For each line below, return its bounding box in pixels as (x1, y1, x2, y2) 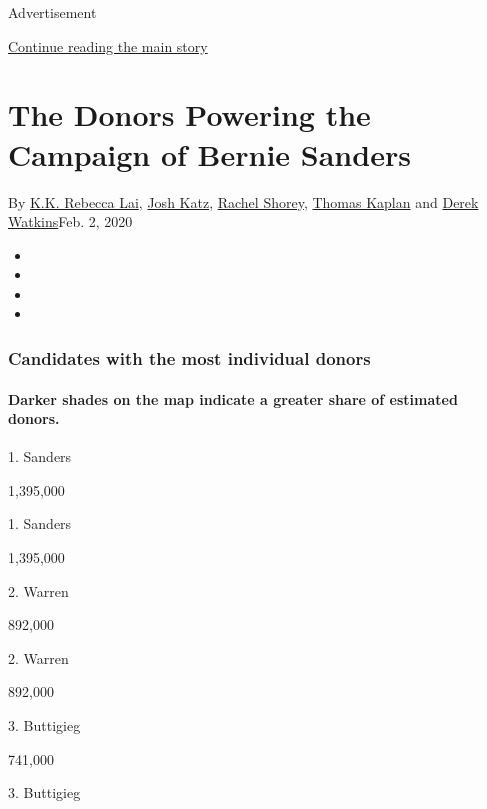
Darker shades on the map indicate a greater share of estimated (8, 388, 458, 409)
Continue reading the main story (8, 35, 208, 56)
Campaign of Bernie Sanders (8, 133, 411, 174)
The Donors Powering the (8, 94, 371, 135)
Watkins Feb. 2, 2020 (8, 211, 133, 232)
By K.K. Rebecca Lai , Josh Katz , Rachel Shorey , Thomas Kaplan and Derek (8, 191, 479, 212)
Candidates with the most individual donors (8, 345, 371, 370)
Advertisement (8, 2, 97, 22)
